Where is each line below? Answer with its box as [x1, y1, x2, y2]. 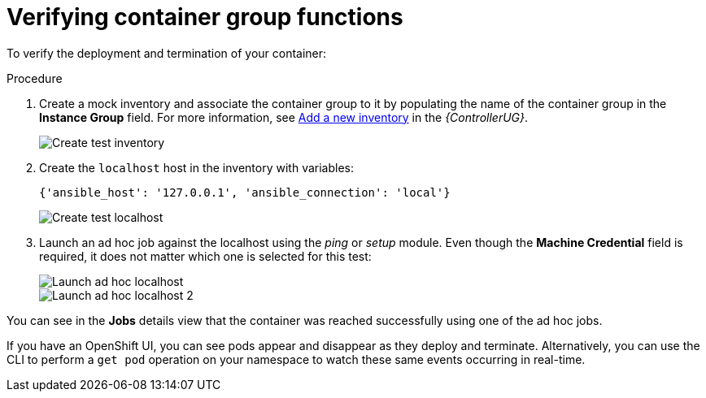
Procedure [7, 71, 63, 85]
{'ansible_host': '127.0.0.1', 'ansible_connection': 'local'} [39, 185, 451, 199]
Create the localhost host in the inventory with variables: [39, 160, 355, 175]
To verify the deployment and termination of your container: [7, 45, 327, 60]
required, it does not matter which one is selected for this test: [39, 249, 372, 263]
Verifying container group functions [7, 3, 403, 31]
